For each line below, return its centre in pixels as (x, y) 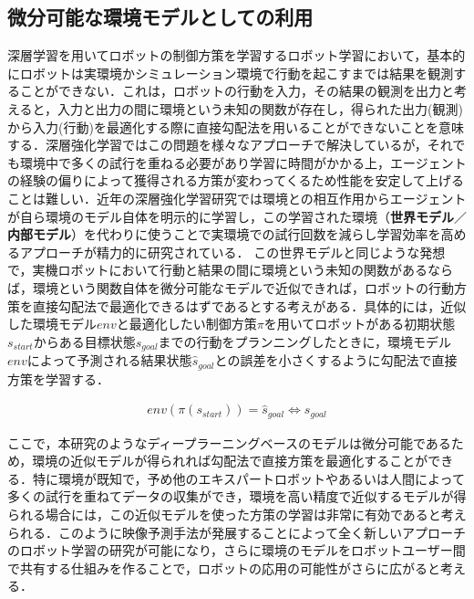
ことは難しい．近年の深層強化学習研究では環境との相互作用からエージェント (237, 198)
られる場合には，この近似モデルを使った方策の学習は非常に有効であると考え (237, 515)
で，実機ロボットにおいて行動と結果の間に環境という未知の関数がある (218, 270)
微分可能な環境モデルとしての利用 (160, 17)
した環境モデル (52, 324)
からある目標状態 (84, 341)
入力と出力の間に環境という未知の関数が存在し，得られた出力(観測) (260, 108)
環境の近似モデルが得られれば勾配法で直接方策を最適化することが (230, 461)
